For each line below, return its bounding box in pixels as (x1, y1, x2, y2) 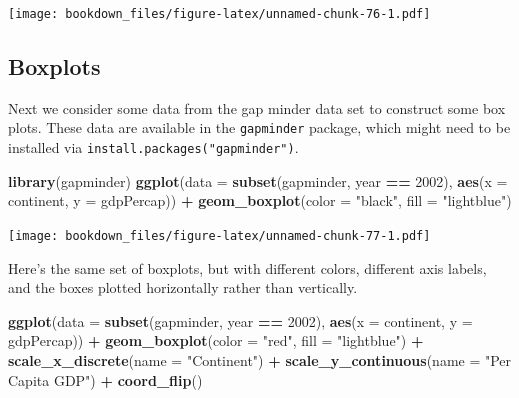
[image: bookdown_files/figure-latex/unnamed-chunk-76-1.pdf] (8, 7, 431, 21)
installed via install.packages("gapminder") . (8, 137, 299, 158)
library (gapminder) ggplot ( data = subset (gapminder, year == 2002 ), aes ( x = (8, 170, 508, 191)
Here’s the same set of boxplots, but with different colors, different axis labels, (8, 257, 487, 278)
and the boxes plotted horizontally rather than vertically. (8, 277, 358, 298)
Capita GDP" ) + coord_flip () (8, 369, 203, 390)
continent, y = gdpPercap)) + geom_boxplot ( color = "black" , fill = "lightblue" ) (8, 190, 512, 211)
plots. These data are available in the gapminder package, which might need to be (8, 117, 511, 138)
